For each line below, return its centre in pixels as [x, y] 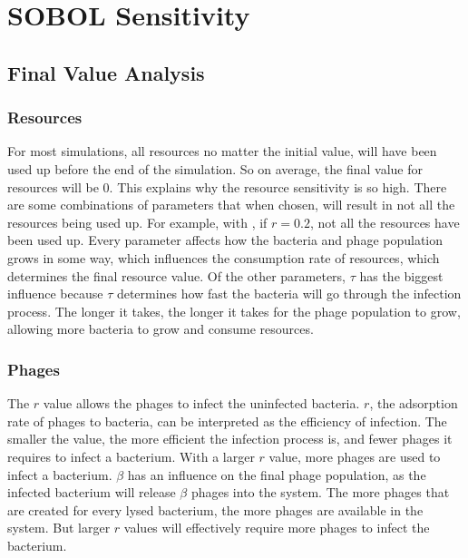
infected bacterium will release [92, 492]
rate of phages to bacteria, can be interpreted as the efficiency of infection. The [227, 421]
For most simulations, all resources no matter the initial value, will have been [222, 151]
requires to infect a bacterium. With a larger [131, 456]
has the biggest [401, 275]
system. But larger [59, 528]
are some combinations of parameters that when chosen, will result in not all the [231, 205]
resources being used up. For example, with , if [137, 222]
